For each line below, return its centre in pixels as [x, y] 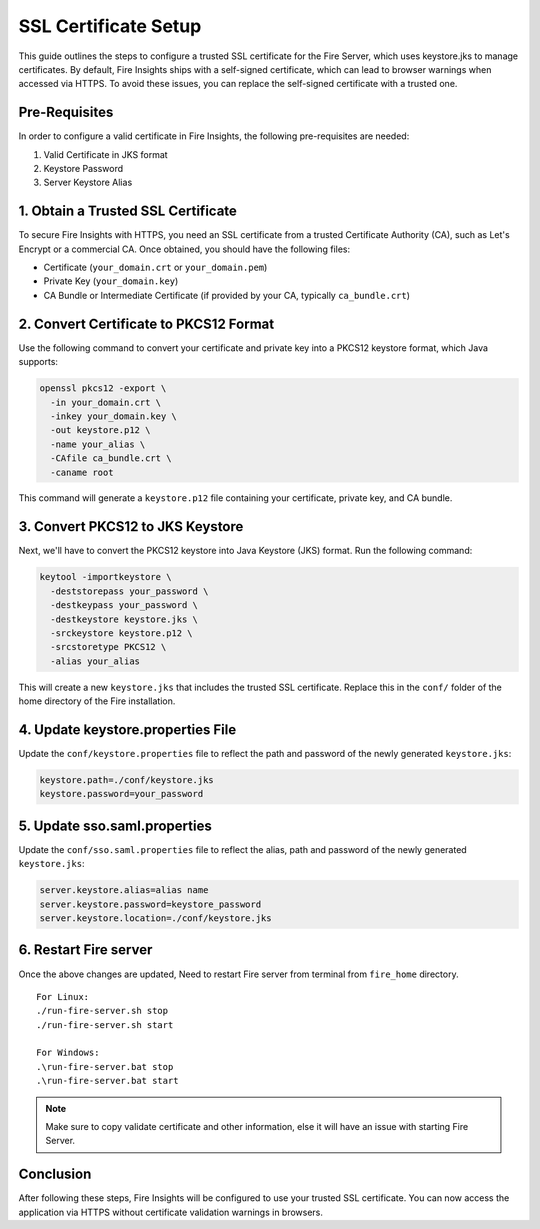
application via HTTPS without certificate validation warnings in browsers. [171, 1212]
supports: [38, 362]
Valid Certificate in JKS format [106, 154]
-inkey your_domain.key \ [113, 416]
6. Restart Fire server [85, 950]
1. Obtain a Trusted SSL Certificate [127, 211]
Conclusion [55, 1174]
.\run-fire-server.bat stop [105, 1066]
